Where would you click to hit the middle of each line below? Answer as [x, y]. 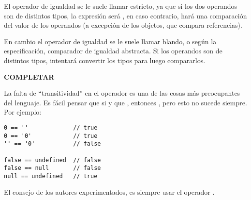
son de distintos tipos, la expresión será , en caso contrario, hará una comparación [125, 15]
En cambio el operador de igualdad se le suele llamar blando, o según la [110, 41]
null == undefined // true [51, 176]
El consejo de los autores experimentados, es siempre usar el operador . [109, 192]
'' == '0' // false [52, 144]
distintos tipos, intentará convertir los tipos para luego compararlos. [105, 60]
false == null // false [52, 168]
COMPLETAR [29, 76]
